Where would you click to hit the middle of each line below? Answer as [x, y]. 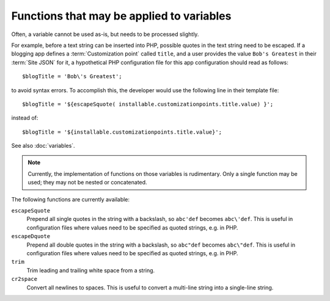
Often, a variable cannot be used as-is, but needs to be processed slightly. [105, 34]
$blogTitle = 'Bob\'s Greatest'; [72, 77]
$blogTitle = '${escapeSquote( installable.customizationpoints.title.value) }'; [148, 104]
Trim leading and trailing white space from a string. [91, 270]
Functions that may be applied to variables [121, 16]
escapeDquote [31, 236]
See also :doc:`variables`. [43, 146]
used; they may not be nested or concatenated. [87, 183]
